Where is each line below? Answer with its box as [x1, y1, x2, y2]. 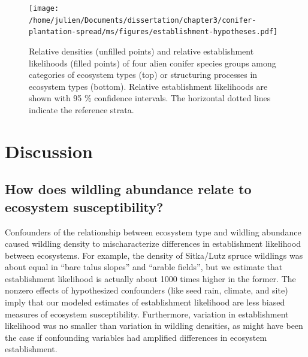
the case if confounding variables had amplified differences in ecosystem [5, 331, 267, 343]
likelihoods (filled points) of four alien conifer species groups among [29, 56, 276, 69]
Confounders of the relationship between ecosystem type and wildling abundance [5, 225, 301, 238]
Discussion [5, 138, 93, 163]
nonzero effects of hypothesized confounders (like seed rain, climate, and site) [5, 284, 288, 297]
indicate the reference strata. [29, 103, 134, 116]
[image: [29, 4, 59, 13]
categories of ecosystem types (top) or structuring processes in [29, 68, 258, 81]
